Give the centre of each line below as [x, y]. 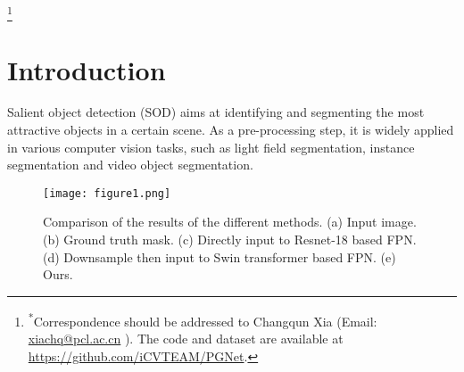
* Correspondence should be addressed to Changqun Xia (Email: [203, 319]
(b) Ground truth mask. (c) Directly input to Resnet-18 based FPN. [230, 240]
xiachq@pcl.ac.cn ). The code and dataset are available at [186, 339]
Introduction [87, 69]
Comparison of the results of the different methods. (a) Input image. [230, 222]
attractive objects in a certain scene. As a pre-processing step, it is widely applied [231, 130]
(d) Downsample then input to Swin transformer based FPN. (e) [220, 256]
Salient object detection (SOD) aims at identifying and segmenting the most [216, 112]
